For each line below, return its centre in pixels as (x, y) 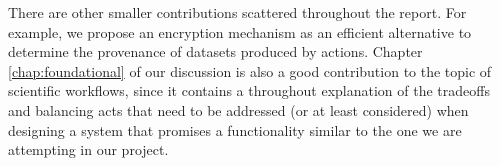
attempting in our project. (88, 149)
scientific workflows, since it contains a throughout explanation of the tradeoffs (249, 90)
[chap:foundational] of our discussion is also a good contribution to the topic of (250, 70)
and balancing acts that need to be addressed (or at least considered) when (238, 109)
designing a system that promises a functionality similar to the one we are (235, 129)
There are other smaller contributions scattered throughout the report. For (237, 12)
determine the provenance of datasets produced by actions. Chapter (215, 51)
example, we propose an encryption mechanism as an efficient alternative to (240, 31)
